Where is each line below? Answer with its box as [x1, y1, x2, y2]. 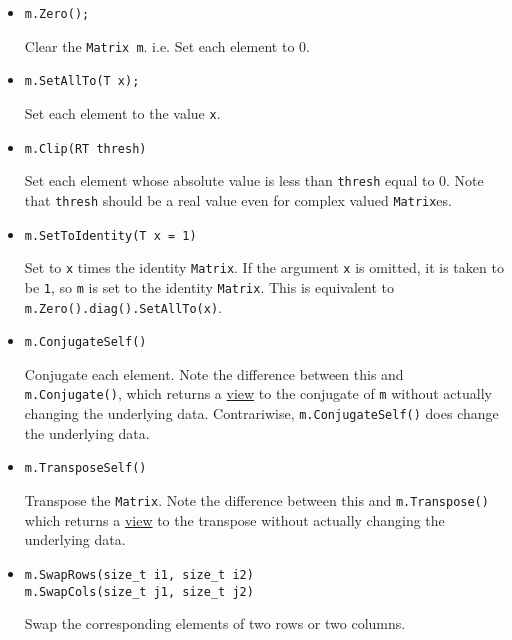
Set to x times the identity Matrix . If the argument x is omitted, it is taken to [24, 257, 504, 278]
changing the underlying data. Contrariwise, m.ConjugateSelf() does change [24, 403, 499, 424]
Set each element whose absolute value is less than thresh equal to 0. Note [24, 170, 484, 191]
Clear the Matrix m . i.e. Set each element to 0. [24, 35, 310, 56]
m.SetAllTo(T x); [24, 74, 140, 89]
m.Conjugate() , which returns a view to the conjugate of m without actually [24, 383, 492, 404]
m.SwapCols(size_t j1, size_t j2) [24, 584, 254, 599]
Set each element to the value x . [24, 102, 221, 123]
